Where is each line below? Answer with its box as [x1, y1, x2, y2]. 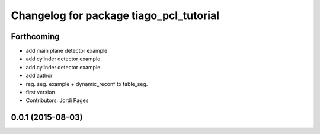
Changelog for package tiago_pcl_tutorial [11, 9, 219, 22]
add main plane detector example [25, 47, 108, 55]
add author [25, 72, 53, 79]
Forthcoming [11, 31, 60, 42]
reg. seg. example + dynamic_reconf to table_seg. [25, 80, 148, 87]
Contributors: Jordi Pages [25, 97, 89, 104]
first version [25, 89, 56, 96]
